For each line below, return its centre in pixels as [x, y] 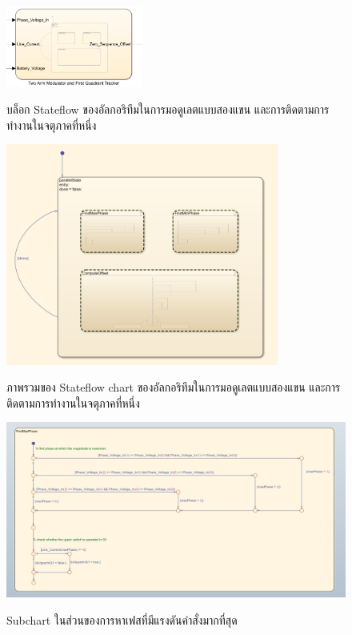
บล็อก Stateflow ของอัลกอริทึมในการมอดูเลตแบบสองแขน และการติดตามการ [168, 109]
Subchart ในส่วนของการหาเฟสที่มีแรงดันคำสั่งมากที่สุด [122, 619]
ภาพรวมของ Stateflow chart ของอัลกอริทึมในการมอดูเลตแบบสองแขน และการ [174, 387]
